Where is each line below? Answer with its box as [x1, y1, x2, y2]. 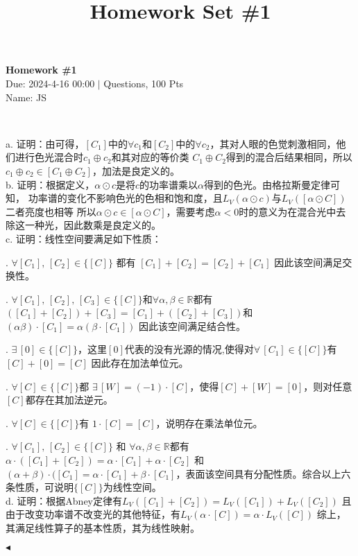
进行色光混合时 [15, 150, 83, 164]
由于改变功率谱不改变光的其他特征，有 [6, 507, 180, 521]
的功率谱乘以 [139, 177, 198, 191]
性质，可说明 [15, 480, 74, 494]
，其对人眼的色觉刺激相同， [210, 136, 336, 150]
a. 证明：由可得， [6, 136, 85, 150]
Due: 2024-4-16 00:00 [6, 76, 95, 90]
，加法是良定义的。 [92, 163, 180, 177]
